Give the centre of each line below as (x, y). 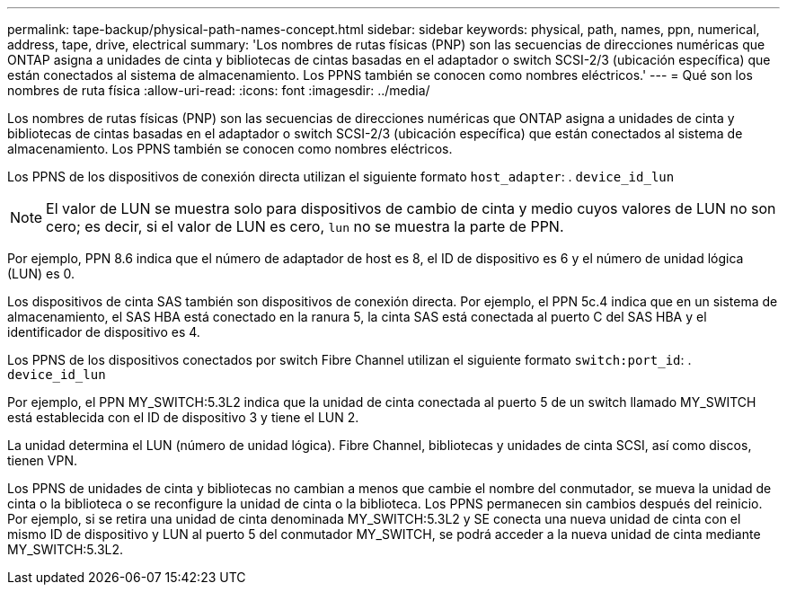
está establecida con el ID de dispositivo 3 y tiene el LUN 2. (183, 417)
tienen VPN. (42, 460)
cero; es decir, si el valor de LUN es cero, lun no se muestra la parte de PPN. (305, 226)
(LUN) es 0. (41, 274)
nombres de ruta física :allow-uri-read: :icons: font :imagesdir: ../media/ (219, 90)
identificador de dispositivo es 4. (104, 332)
